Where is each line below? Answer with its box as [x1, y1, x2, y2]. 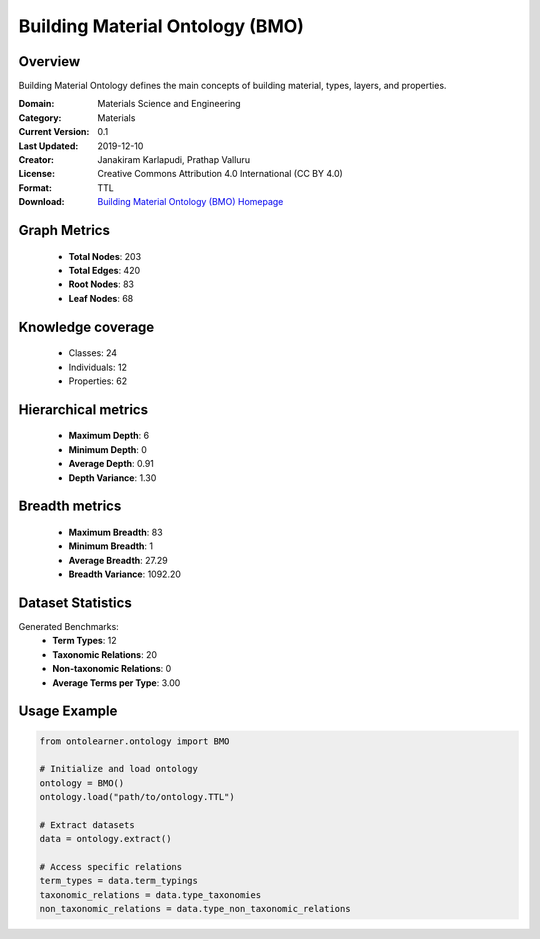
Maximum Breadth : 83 [68, 526, 164, 538]
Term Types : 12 [52, 635, 117, 647]
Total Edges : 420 [68, 264, 141, 276]
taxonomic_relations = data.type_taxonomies [39, 889, 262, 900]
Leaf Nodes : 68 [68, 292, 134, 304]
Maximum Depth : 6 [68, 430, 150, 442]
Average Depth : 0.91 [68, 458, 155, 470]
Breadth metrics [18, 498, 122, 515]
